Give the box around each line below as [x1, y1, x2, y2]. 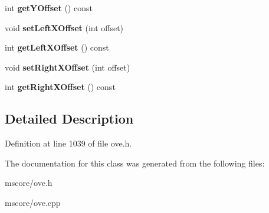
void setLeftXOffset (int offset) [5, 21, 124, 34]
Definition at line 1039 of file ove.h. [5, 137, 132, 149]
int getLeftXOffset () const [5, 41, 109, 54]
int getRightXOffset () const [5, 81, 116, 93]
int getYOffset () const [5, 2, 93, 14]
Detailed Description [5, 109, 134, 128]
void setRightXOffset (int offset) [5, 61, 130, 73]
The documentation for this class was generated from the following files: [5, 157, 265, 169]
